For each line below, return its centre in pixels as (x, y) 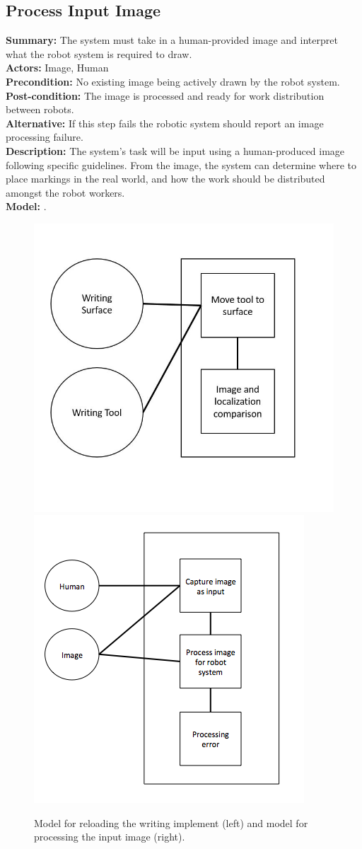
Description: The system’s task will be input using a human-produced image (175, 150)
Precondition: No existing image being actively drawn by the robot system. (173, 81)
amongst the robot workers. (65, 192)
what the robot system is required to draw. (99, 53)
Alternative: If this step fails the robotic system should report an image (165, 123)
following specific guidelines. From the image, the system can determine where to (181, 164)
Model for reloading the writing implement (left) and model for (171, 822)
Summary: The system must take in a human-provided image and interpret (172, 40)
